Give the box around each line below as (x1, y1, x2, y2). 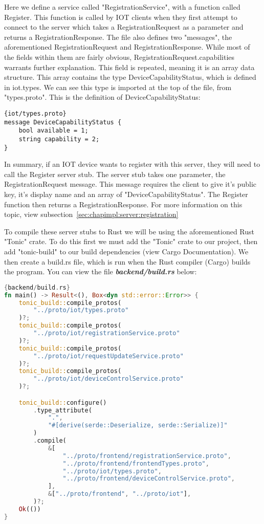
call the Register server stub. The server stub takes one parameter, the (4, 168, 226, 179)
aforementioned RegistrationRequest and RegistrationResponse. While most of (4, 41, 250, 52)
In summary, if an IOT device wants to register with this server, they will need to (4, 159, 260, 169)
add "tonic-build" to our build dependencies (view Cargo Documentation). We (4, 246, 249, 256)
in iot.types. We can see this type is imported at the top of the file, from (4, 81, 232, 92)
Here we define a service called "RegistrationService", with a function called (4, 2, 240, 12)
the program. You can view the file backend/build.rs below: (4, 266, 197, 277)
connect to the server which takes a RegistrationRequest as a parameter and (4, 21, 244, 32)
